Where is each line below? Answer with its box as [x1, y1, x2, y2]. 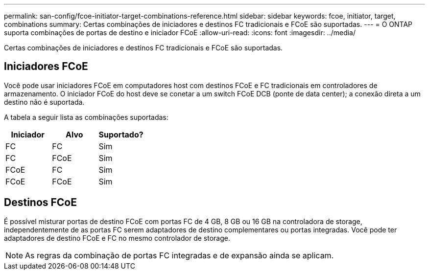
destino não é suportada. [4, 97, 85, 106]
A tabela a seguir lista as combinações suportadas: [4, 113, 168, 121]
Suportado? [98, 129, 143, 139]
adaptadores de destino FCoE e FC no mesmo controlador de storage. [4, 233, 230, 242]
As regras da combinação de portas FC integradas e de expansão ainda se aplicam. [25, 250, 334, 260]
